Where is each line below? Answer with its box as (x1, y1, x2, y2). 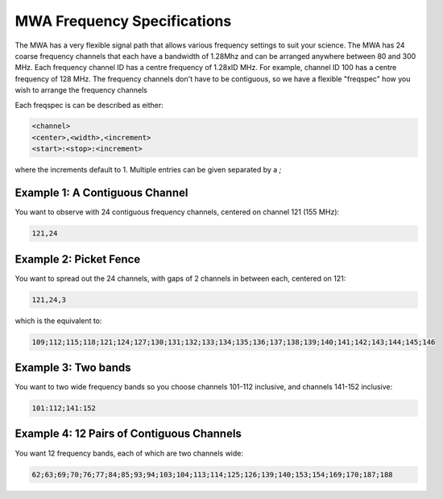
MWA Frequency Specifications (14, 12, 232, 30)
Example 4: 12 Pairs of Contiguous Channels (14, 427, 242, 441)
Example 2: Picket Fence (14, 252, 141, 266)
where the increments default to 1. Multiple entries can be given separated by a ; (14, 165, 282, 175)
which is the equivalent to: (14, 315, 102, 326)
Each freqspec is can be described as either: (14, 100, 164, 110)
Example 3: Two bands (14, 361, 132, 374)
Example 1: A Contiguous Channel (14, 186, 188, 200)
